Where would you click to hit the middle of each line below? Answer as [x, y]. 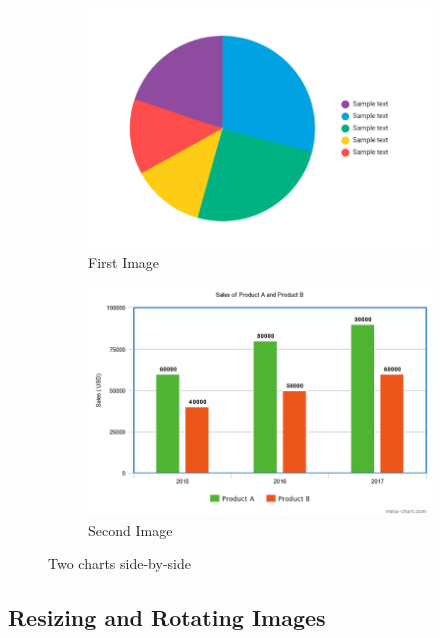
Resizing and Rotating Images [167, 617]
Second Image [130, 529]
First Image [124, 262]
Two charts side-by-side [119, 563]
